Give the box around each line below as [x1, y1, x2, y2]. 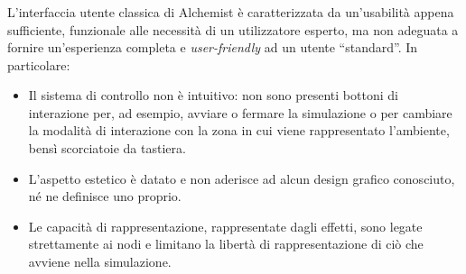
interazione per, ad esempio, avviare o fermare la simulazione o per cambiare [28, 103, 452, 122]
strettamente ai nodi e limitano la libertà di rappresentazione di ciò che [28, 234, 424, 253]
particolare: [7, 55, 70, 74]
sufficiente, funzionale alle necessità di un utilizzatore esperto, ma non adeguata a [7, 20, 459, 39]
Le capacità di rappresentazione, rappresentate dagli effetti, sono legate [28, 216, 423, 235]
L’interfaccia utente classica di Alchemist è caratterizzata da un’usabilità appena [7, 2, 454, 21]
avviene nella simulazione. [28, 252, 172, 271]
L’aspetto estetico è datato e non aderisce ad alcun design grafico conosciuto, [28, 169, 455, 187]
